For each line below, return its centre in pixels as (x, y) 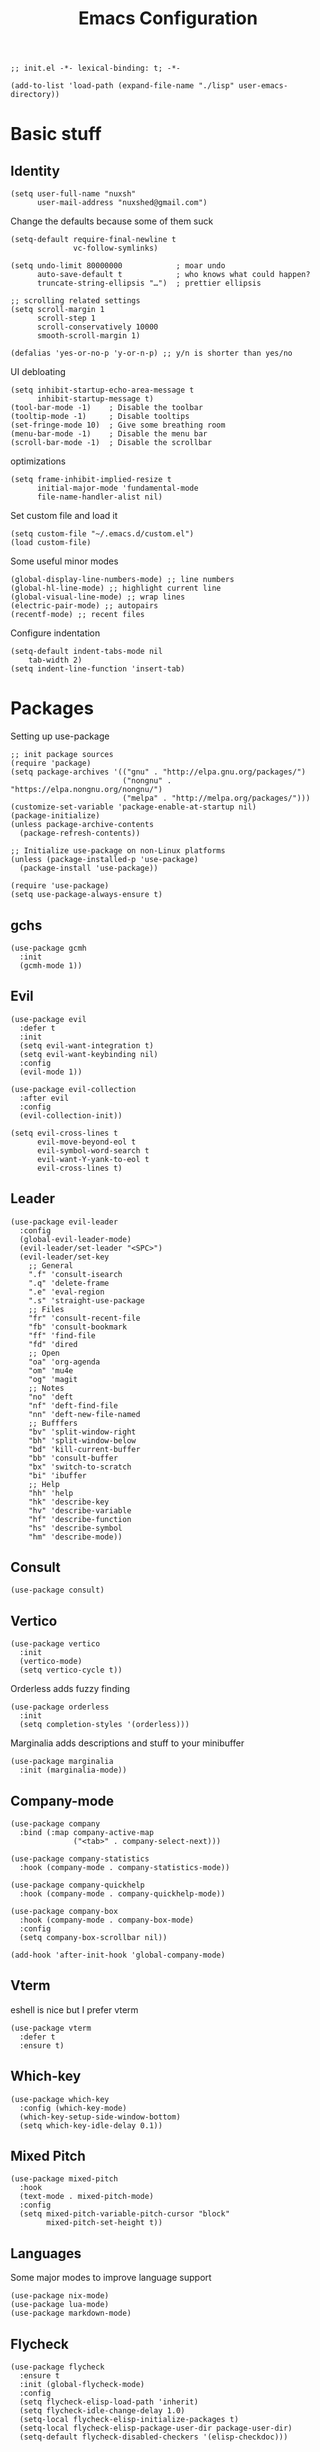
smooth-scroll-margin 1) (88, 336)
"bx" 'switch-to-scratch (80, 1467)
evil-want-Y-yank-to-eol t (93, 1159)
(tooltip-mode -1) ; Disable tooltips (100, 417)
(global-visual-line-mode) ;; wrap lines (98, 597)
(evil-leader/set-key (64, 1257)
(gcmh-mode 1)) (51, 965)
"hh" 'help (51, 1493)
